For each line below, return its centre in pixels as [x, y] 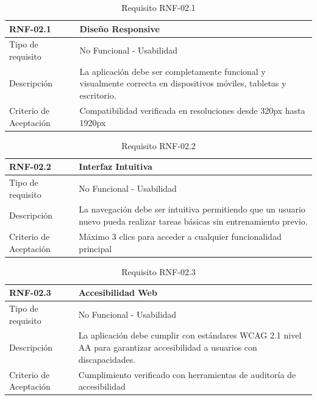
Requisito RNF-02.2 [158, 145]
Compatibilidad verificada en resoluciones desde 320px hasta [192, 110]
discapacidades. [107, 359]
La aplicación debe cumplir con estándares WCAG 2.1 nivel [190, 335]
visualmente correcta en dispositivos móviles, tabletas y [183, 83]
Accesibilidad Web [118, 293]
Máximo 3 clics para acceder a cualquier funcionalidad [180, 236]
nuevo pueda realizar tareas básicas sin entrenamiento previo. [193, 221]
